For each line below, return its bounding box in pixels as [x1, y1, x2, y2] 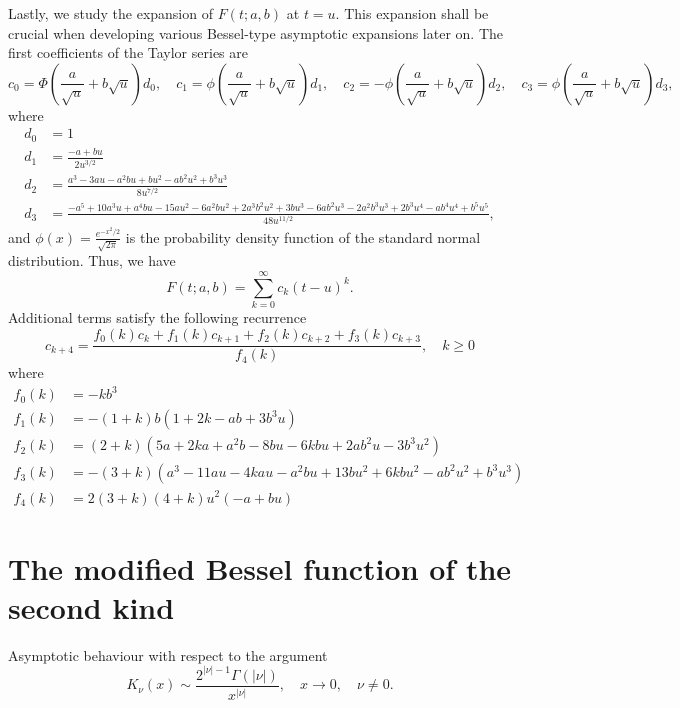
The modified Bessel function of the [8, 547, 512, 588]
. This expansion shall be [335, 3, 489, 23]
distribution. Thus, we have [8, 250, 176, 271]
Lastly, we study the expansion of [8, 3, 213, 23]
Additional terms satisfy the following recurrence [8, 307, 307, 328]
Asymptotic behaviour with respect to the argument [8, 644, 328, 665]
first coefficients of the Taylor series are [8, 42, 248, 63]
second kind [8, 586, 175, 627]
